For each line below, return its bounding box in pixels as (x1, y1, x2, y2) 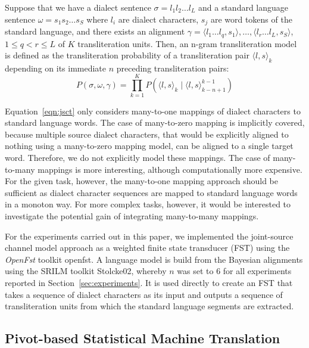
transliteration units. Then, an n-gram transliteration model (77, 37, 297, 49)
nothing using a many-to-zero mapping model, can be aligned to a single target (5, 139, 294, 152)
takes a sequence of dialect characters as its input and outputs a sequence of (5, 288, 283, 300)
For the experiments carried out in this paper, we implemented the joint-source (5, 229, 294, 242)
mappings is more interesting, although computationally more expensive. (38, 163, 302, 175)
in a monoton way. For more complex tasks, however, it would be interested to (5, 198, 291, 210)
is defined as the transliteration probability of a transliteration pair (5, 49, 249, 61)
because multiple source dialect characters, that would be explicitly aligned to (5, 128, 289, 140)
